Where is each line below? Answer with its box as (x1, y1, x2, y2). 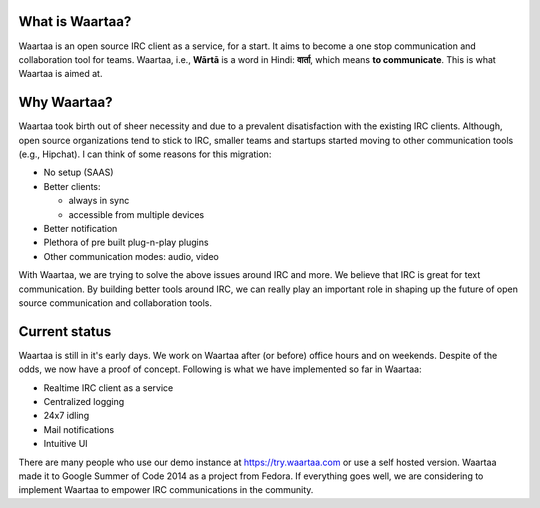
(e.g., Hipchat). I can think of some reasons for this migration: (18, 148, 272, 160)
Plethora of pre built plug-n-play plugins (43, 236, 209, 249)
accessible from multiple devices (68, 208, 205, 220)
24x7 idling (43, 410, 90, 422)
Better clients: (43, 180, 101, 192)
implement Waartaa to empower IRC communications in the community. (18, 484, 314, 496)
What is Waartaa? (18, 13, 132, 30)
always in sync (68, 195, 130, 207)
